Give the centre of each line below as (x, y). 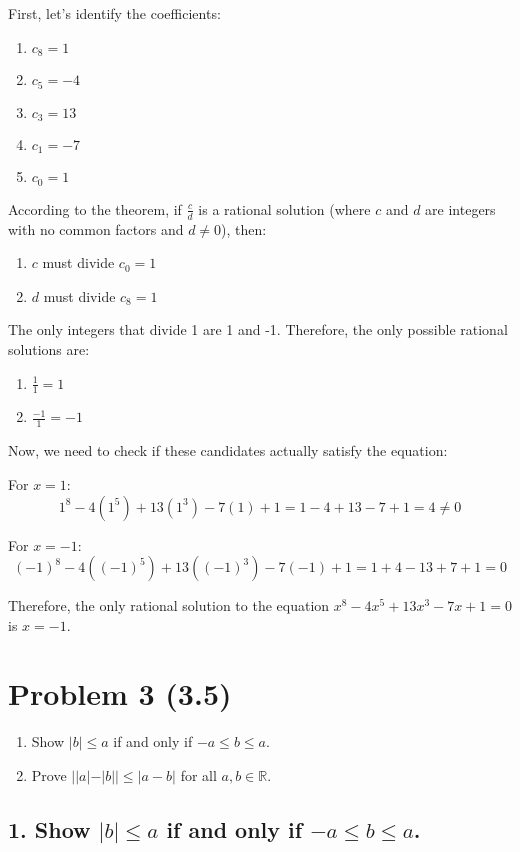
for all (198, 775)
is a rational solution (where (284, 208)
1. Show (49, 828)
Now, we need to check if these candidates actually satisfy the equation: (228, 450)
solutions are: (49, 349)
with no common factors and (96, 228)
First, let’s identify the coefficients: (114, 13)
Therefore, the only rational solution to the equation (169, 605)
